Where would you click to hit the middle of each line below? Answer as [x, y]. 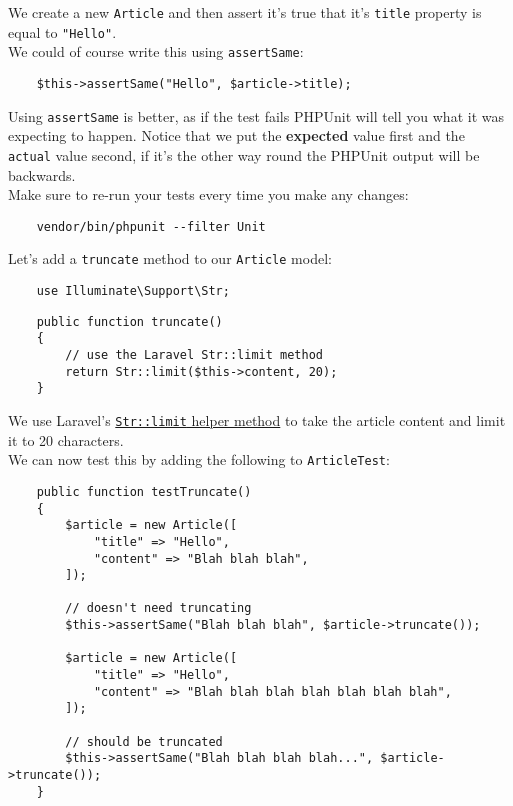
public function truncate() [129, 321]
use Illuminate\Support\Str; [133, 291]
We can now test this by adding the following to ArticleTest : [199, 459]
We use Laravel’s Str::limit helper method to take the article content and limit [257, 419]
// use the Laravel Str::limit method [194, 355]
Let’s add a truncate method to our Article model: [170, 258]
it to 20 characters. [66, 439]
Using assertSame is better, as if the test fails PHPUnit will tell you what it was [256, 115]
